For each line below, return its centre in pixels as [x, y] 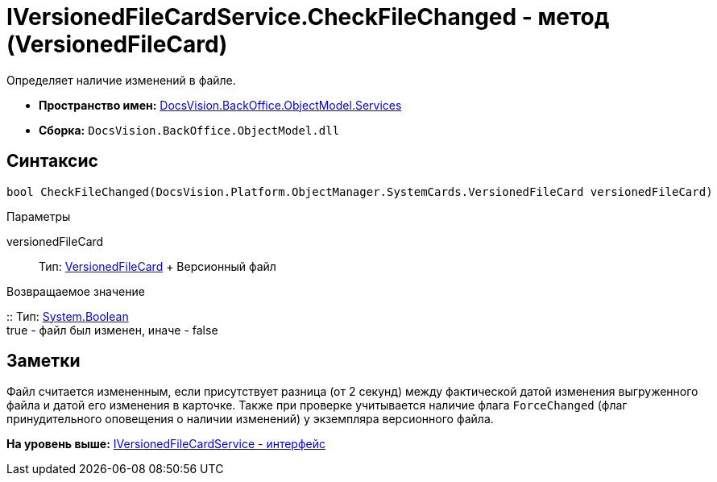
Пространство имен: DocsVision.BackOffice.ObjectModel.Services [220, 105]
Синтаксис [52, 161]
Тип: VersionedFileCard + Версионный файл [157, 266]
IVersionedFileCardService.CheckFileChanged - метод [308, 17]
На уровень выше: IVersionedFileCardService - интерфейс [166, 444]
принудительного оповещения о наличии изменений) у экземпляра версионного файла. [250, 419]
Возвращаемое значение [76, 291]
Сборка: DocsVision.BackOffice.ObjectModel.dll [189, 130]
